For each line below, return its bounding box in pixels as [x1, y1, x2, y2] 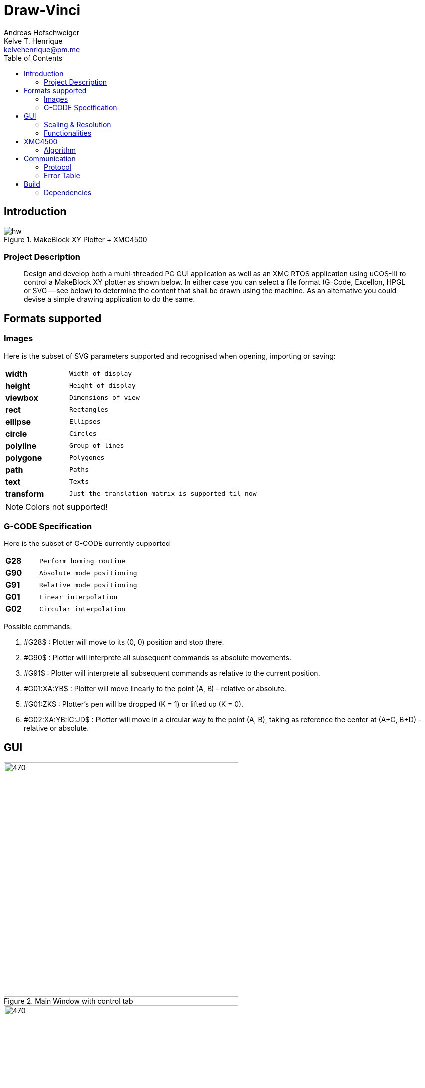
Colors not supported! [25, 501, 108, 512]
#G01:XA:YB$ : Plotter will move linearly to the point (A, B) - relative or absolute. [24, 684, 286, 693]
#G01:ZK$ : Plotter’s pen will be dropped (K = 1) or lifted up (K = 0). [24, 700, 244, 709]
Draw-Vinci [4, 2, 81, 19]
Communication [24, 154, 76, 163]
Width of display [69, 370, 132, 378]
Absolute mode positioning [39, 569, 137, 577]
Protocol [44, 162, 71, 171]
